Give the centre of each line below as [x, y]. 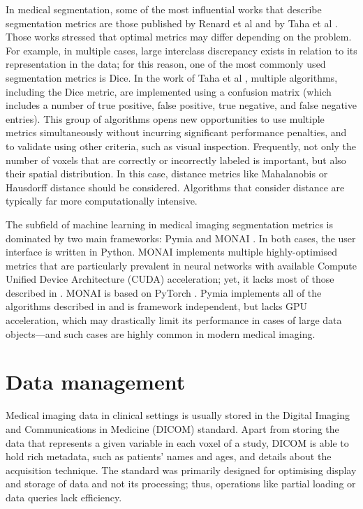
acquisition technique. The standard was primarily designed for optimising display [181, 470]
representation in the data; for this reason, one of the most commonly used [166, 64]
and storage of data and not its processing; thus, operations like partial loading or [181, 484]
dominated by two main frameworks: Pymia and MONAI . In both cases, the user [181, 238]
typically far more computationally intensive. [102, 201]
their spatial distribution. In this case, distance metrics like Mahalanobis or [167, 174]
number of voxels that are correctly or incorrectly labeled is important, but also [176, 160]
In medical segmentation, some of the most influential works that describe [164, 9]
